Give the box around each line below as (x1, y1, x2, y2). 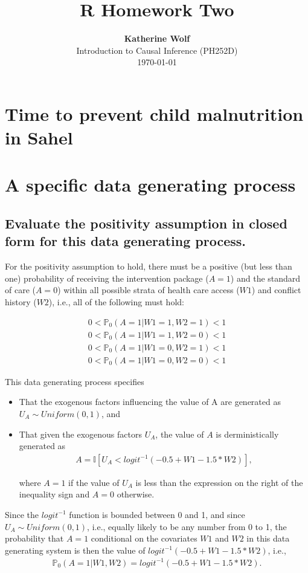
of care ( (5, 283, 36, 296)
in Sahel (5, 125, 73, 150)
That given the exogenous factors (19, 427, 142, 440)
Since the (5, 508, 39, 520)
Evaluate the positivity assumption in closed (5, 214, 287, 233)
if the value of (68, 476, 120, 488)
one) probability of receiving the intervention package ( (5, 271, 209, 284)
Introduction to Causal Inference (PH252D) (76, 44, 238, 56)
